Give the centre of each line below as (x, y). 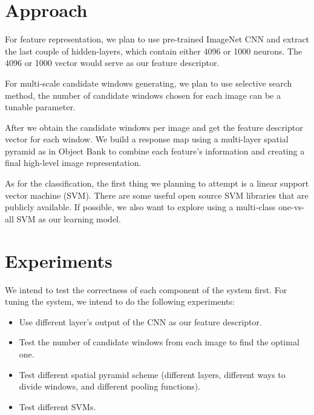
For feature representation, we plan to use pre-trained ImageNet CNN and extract (157, 39)
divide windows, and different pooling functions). (110, 386)
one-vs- (291, 207)
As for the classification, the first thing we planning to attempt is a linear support (157, 183)
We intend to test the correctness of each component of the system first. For (146, 289)
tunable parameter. (40, 107)
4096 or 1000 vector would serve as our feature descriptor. (112, 63)
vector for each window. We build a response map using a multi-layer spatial (147, 139)
